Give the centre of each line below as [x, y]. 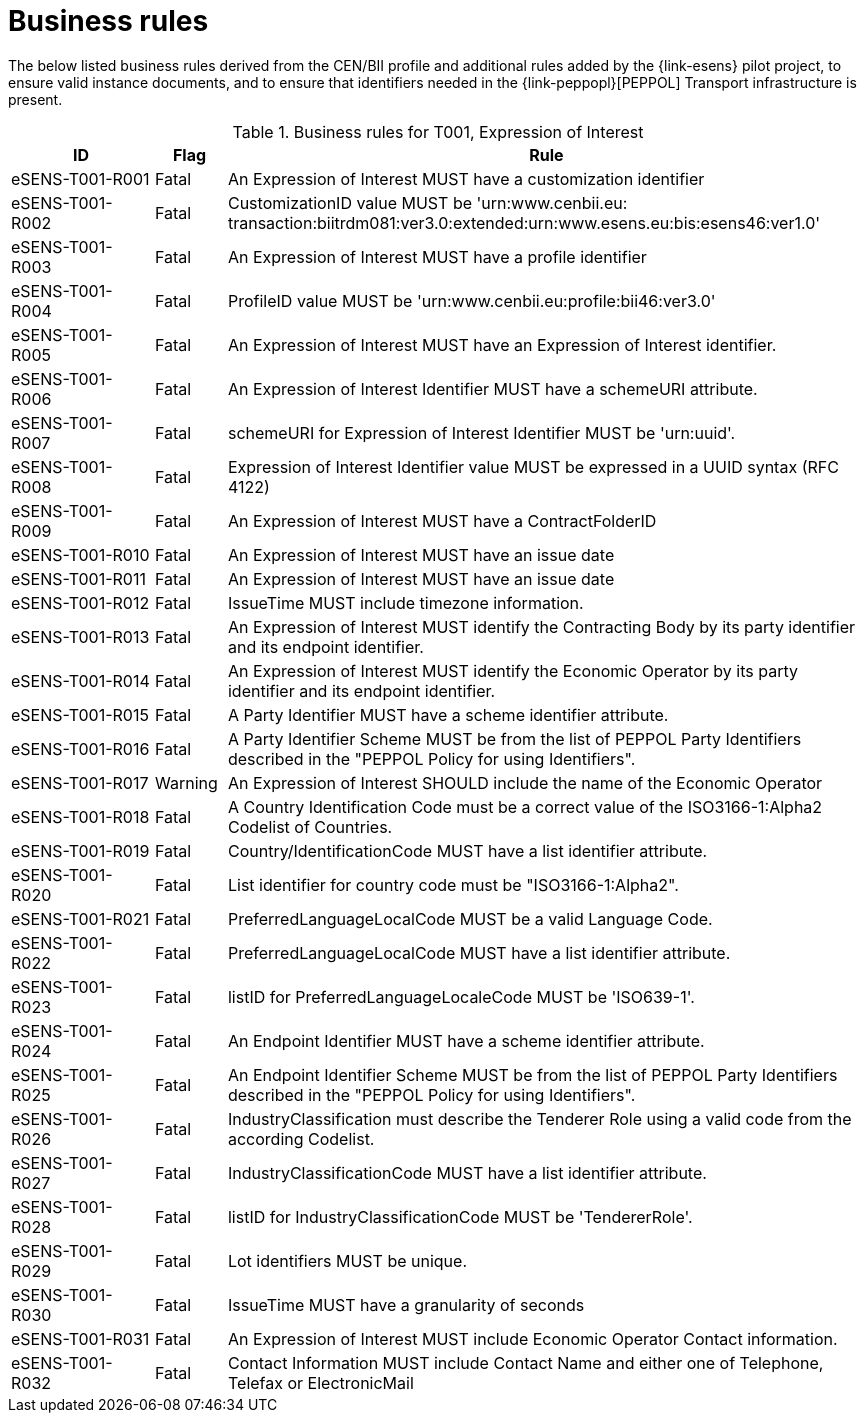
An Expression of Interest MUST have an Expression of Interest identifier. [502, 344]
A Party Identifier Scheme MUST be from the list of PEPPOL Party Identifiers [514, 738]
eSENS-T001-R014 [80, 680]
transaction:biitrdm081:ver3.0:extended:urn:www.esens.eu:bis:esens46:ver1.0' [524, 222]
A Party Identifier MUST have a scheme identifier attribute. [448, 714]
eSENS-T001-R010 [80, 554]
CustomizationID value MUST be [350, 202]
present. [35, 99]
